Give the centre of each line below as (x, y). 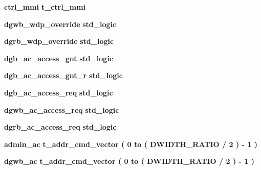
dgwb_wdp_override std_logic (60, 24)
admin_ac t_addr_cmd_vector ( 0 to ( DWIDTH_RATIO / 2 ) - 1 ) (131, 144)
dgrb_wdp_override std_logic (59, 41)
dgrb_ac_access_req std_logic (60, 127)
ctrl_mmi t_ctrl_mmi (45, 7)
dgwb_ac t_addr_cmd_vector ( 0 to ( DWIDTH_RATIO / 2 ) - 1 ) (129, 161)
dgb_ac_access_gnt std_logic (59, 58)
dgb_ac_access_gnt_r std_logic (63, 75)
